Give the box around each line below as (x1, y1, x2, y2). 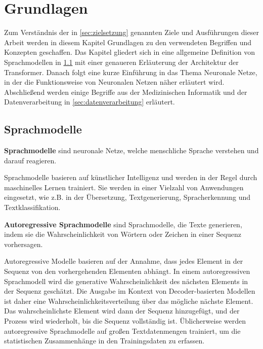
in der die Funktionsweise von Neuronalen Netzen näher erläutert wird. (4, 77, 225, 87)
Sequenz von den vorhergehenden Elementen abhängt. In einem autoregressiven (4, 266, 250, 276)
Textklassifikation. (4, 202, 61, 213)
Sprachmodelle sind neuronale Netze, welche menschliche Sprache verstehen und (4, 145, 259, 156)
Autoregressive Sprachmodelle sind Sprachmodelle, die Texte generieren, (4, 219, 242, 229)
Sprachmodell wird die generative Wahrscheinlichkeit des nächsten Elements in (4, 275, 248, 286)
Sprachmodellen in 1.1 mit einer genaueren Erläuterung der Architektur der (4, 56, 239, 67)
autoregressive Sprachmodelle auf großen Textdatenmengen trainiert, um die (4, 325, 241, 336)
